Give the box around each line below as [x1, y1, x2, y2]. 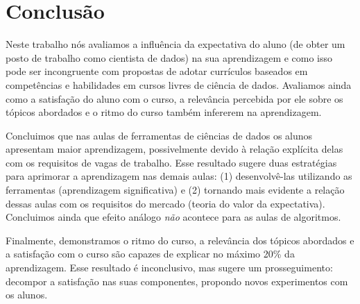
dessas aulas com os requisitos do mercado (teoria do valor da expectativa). [6, 196, 325, 210]
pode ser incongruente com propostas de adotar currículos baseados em [6, 64, 308, 78]
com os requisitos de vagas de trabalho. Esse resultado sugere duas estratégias [6, 155, 337, 169]
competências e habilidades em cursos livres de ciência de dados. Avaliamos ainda [6, 77, 352, 92]
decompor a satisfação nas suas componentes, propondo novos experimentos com [6, 273, 348, 288]
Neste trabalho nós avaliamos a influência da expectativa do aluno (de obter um [6, 37, 345, 51]
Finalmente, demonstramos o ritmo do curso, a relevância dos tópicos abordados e [6, 233, 354, 247]
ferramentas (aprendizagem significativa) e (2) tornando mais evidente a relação [6, 183, 345, 197]
